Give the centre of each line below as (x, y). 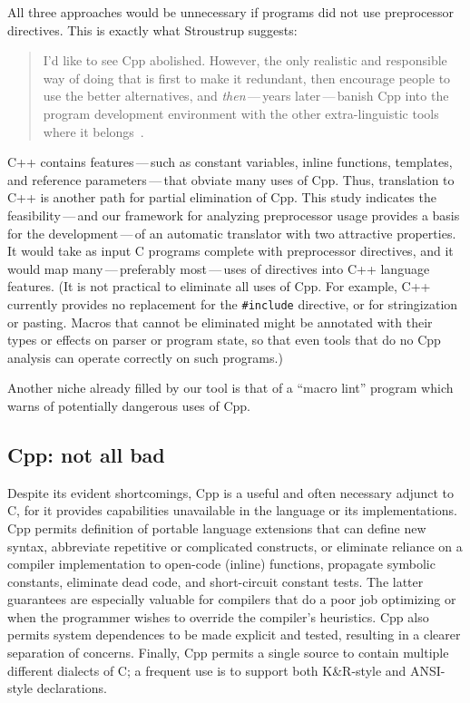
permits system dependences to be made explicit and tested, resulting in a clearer (234, 635)
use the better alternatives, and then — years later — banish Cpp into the (246, 96)
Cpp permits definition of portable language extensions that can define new (217, 527)
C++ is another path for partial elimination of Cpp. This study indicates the (222, 197)
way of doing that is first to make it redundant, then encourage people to (247, 78)
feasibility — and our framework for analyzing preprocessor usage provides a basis (234, 215)
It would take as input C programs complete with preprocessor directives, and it (230, 251)
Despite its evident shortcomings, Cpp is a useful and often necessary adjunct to (231, 492)
